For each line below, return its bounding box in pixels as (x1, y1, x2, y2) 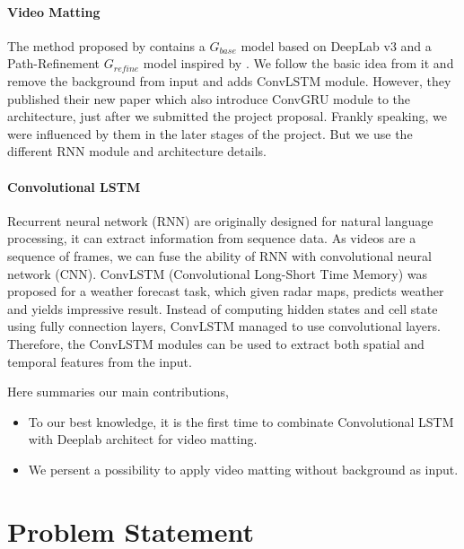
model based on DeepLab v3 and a (241, 36, 432, 55)
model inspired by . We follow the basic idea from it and (143, 54, 454, 73)
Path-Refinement (7, 54, 101, 73)
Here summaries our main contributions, (7, 382, 229, 401)
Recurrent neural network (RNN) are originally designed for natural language (7, 211, 433, 230)
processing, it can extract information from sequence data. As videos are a (7, 229, 416, 248)
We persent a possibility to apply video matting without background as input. (28, 459, 459, 478)
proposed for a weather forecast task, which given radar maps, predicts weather (7, 282, 444, 301)
